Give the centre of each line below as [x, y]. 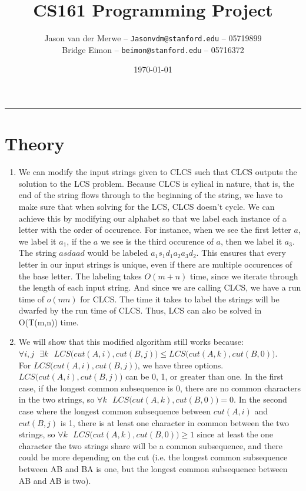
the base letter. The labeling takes [80, 276]
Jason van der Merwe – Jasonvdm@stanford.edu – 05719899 [153, 38]
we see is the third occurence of [157, 241]
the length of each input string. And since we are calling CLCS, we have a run [160, 287]
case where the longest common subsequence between [114, 411]
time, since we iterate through [244, 276]
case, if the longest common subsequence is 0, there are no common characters [160, 388]
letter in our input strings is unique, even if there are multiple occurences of [155, 264]
